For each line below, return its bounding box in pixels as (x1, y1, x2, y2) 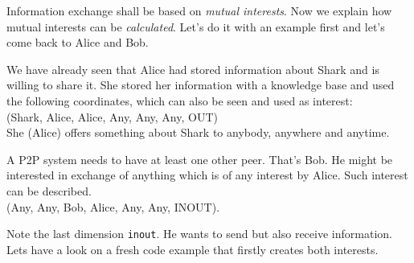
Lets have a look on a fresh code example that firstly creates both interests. (6, 240, 379, 257)
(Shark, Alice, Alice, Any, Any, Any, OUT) (6, 108, 218, 125)
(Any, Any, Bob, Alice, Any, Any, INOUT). (6, 198, 220, 215)
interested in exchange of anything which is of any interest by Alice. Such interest (6, 166, 408, 183)
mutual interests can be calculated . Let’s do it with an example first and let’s (6, 18, 385, 35)
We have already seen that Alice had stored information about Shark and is (6, 60, 379, 77)
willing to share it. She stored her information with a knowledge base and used (6, 76, 395, 93)
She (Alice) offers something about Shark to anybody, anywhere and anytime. (6, 124, 390, 141)
